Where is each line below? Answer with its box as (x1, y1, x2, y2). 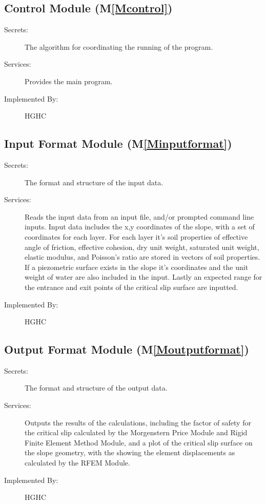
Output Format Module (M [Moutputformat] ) (4, 341, 249, 357)
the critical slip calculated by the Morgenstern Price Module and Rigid (25, 427, 248, 438)
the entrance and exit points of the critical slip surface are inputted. (25, 281, 238, 292)
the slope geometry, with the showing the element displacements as (25, 447, 235, 458)
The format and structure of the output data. (25, 382, 168, 393)
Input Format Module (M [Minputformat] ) (4, 135, 232, 151)
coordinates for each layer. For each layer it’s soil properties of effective (25, 231, 248, 242)
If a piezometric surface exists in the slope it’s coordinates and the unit (25, 261, 249, 272)
